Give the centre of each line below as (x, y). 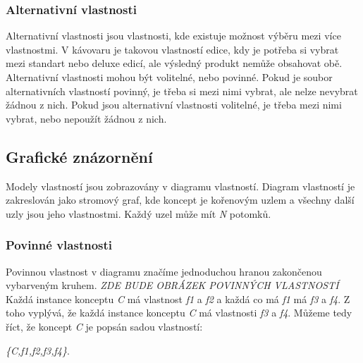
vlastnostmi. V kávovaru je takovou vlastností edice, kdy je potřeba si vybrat (172, 49)
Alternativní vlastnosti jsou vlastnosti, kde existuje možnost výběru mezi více (173, 36)
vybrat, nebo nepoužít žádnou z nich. (86, 118)
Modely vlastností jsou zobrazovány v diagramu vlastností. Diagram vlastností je (180, 186)
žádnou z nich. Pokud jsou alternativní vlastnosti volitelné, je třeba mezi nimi (174, 105)
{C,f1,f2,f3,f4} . (38, 350)
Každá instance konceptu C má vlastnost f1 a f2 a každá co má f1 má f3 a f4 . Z (178, 299)
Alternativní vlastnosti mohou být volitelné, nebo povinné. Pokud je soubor (169, 77)
